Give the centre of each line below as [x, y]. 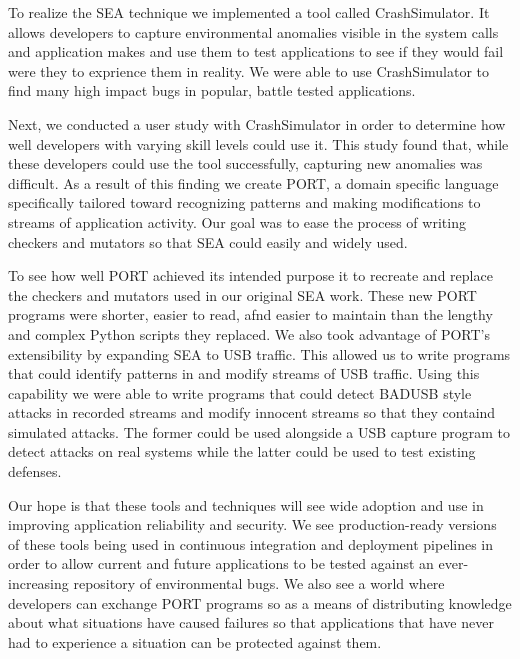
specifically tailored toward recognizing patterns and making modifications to [244, 202]
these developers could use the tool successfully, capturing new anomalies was [245, 163]
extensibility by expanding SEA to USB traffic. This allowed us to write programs [259, 353]
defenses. [35, 471]
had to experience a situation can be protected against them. [195, 641]
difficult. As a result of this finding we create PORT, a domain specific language [253, 182]
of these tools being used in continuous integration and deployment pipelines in [251, 543]
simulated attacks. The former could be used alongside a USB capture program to [259, 431]
